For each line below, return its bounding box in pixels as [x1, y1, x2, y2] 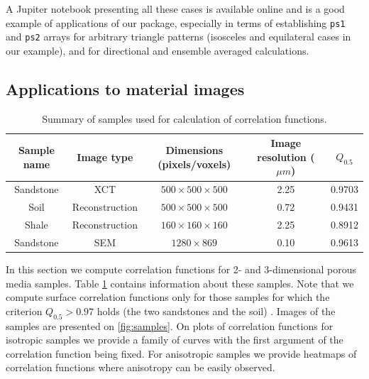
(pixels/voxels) [158, 156, 231, 171]
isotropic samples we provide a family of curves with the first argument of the [6, 332, 343, 347]
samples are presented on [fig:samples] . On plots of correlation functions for [6, 318, 334, 333]
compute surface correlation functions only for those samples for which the [6, 290, 330, 304]
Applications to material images [6, 77, 245, 99]
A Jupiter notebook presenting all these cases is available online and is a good [6, 1, 345, 16]
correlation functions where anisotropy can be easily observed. [6, 360, 275, 375]
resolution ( [257, 149, 315, 164]
